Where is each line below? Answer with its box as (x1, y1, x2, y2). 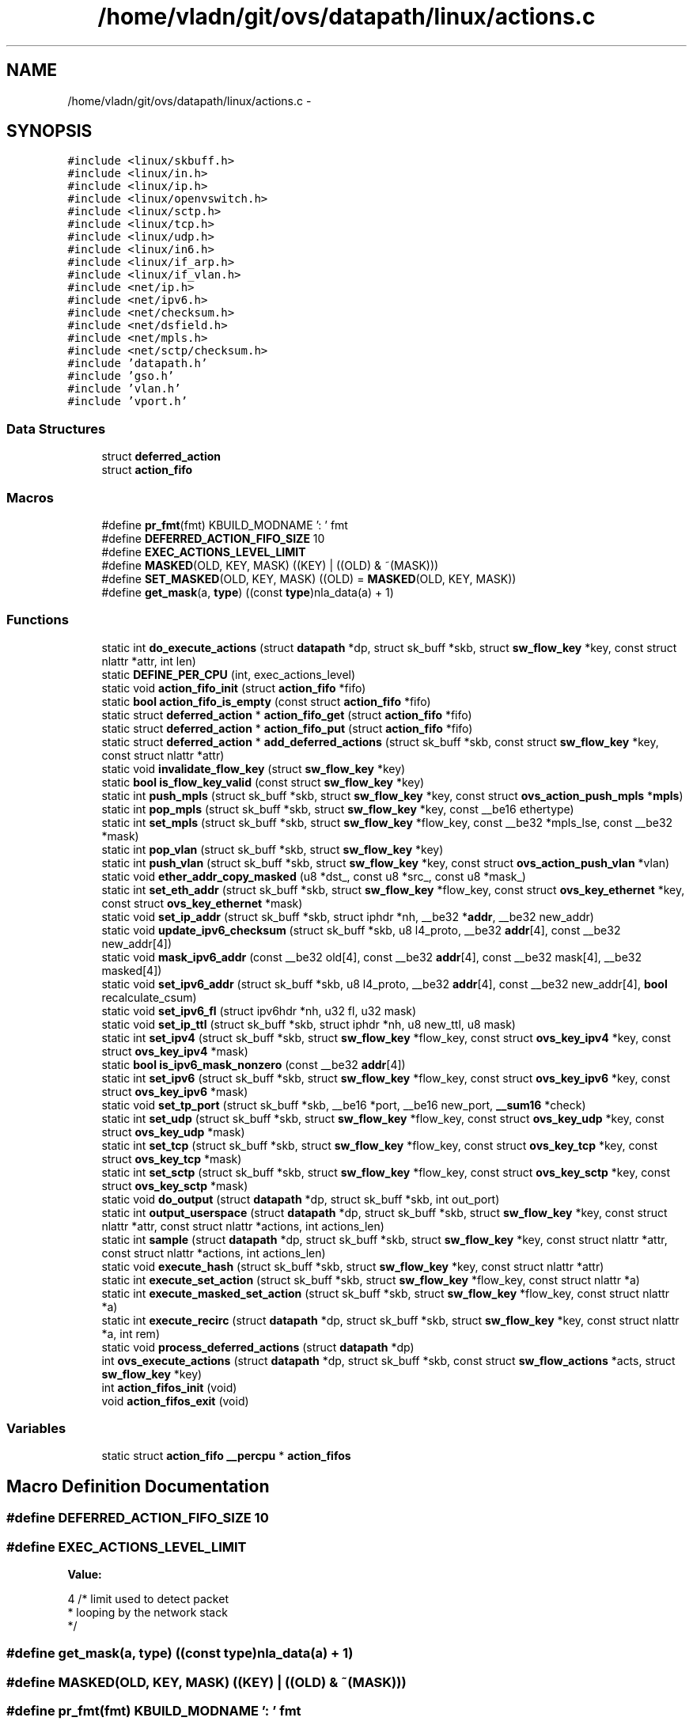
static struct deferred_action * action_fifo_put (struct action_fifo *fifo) (101, 721, 473, 735)
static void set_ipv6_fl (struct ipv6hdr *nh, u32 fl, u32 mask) (101, 1003, 417, 1018)
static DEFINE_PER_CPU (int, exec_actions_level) (101, 667, 356, 681)
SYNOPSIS (6, 121, 93, 142)
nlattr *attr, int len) (101, 654, 196, 668)
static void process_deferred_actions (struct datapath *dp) (101, 1340, 415, 1354)
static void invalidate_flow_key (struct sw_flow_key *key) (101, 761, 406, 775)
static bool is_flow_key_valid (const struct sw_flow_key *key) (101, 775, 425, 789)
